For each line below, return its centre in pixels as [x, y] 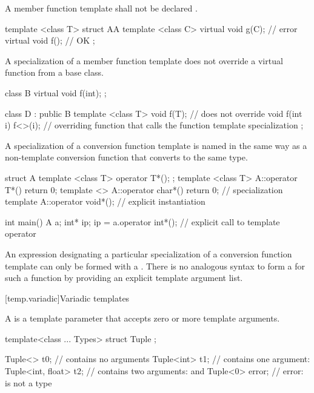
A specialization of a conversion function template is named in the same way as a [156, 145]
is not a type [28, 382]
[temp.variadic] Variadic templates [67, 298]
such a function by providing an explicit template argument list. [124, 278]
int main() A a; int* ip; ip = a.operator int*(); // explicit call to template [142, 221]
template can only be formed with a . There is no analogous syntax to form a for [155, 266]
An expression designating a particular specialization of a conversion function [149, 253]
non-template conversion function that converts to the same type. [126, 157]
